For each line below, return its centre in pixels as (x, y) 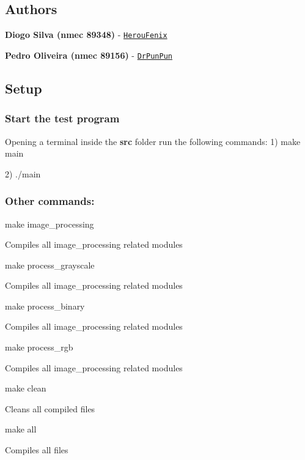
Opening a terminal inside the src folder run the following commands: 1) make (153, 141)
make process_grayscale (50, 265)
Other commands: (50, 201)
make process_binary (45, 306)
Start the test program (62, 118)
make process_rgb (39, 347)
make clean (26, 388)
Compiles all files (37, 450)
